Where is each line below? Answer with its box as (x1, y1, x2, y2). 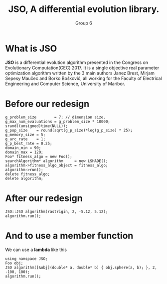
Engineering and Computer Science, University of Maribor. (5, 80, 126, 86)
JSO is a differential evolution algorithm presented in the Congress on (5, 59, 149, 65)
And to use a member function (5, 230, 134, 241)
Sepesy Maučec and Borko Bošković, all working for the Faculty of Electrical (5, 75, 162, 81)
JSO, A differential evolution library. (8, 3, 160, 15)
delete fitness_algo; (5, 171, 50, 176)
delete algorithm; (5, 176, 43, 181)
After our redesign (5, 192, 83, 203)
